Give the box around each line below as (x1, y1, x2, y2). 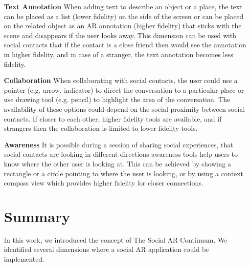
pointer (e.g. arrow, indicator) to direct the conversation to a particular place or (4, 84, 244, 95)
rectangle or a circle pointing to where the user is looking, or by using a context (4, 168, 243, 178)
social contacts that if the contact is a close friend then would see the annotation (4, 40, 247, 50)
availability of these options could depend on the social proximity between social (4, 103, 245, 114)
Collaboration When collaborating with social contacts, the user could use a (4, 75, 238, 85)
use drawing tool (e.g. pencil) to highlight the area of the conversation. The (4, 94, 230, 104)
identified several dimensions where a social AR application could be (4, 244, 209, 254)
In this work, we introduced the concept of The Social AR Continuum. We (4, 234, 227, 245)
